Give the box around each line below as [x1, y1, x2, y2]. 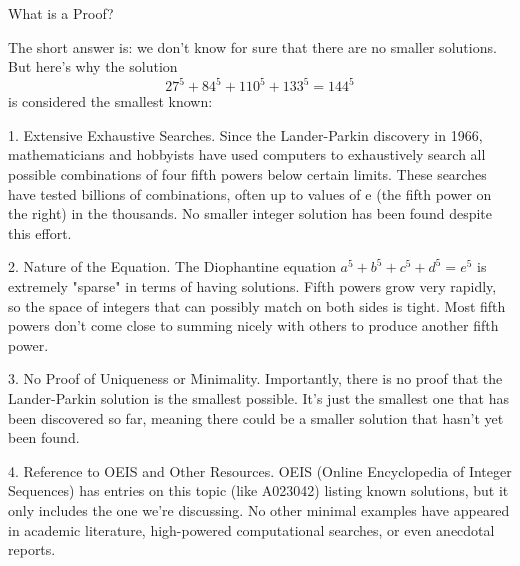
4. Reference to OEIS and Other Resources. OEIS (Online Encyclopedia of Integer [8, 460, 512, 481]
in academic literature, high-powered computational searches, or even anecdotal [8, 519, 495, 540]
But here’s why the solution [8, 56, 178, 77]
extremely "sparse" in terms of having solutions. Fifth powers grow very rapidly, [8, 276, 497, 297]
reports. [8, 539, 56, 560]
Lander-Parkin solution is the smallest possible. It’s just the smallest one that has [8, 388, 510, 408]
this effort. [8, 222, 72, 243]
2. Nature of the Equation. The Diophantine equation [8, 256, 336, 277]
